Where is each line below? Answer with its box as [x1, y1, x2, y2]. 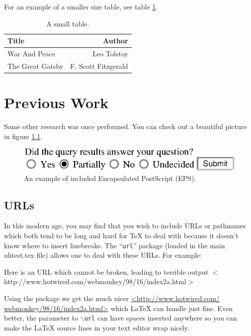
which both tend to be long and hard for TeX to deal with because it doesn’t [4, 230, 239, 241]
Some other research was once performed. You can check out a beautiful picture [4, 121, 247, 132]
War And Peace [7, 48, 55, 59]
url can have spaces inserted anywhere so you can [84, 313, 237, 323]
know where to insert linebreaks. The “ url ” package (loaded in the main [4, 240, 225, 250]
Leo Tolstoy [92, 48, 128, 59]
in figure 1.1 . [4, 131, 43, 141]
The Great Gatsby [7, 60, 64, 71]
